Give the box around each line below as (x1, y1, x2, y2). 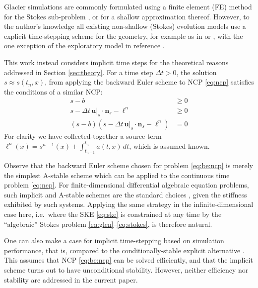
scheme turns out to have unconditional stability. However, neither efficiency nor (4, 264, 249, 275)
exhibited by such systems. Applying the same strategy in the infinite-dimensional (4, 199, 254, 209)
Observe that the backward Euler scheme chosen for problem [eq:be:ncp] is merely (4, 160, 254, 171)
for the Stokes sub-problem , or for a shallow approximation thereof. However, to (4, 11, 250, 21)
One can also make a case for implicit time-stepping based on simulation (4, 235, 224, 246)
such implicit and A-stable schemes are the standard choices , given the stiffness (4, 189, 247, 199)
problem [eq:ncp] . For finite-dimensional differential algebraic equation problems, (4, 180, 249, 190)
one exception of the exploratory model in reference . (4, 40, 165, 51)
